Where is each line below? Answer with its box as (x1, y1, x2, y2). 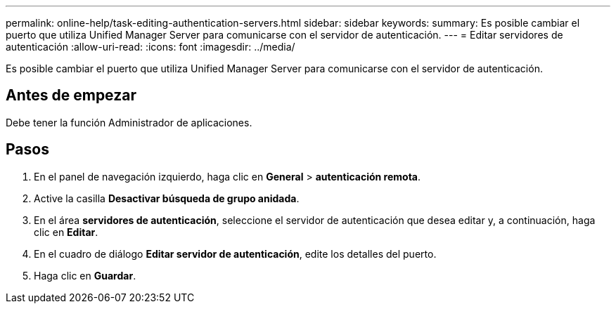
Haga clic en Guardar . (34, 269, 136, 282)
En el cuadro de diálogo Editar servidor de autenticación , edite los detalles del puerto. (34, 247, 437, 260)
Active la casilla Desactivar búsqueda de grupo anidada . (34, 192, 300, 204)
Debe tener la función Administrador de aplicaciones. (6, 116, 252, 129)
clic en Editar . (34, 225, 98, 238)
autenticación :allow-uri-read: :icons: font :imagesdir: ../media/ (6, 41, 295, 53)
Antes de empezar (6, 86, 136, 105)
